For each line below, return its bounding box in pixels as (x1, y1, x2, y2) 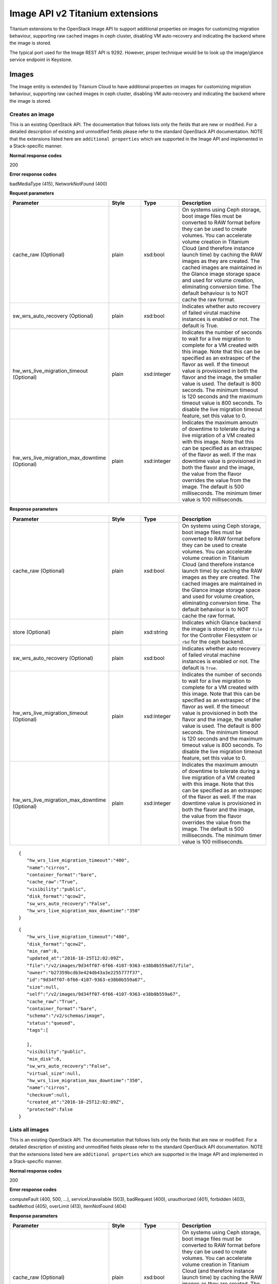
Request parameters (9, 190, 54, 196)
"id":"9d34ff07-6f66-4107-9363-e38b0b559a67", (26, 977, 146, 983)
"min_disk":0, (26, 1056, 62, 1062)
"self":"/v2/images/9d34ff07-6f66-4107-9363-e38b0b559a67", (26, 991, 181, 997)
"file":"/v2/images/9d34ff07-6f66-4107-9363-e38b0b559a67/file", (26, 962, 194, 968)
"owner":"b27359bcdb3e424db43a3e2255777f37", (26, 970, 143, 976)
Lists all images (9, 1126, 49, 1133)
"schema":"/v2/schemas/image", (26, 1013, 105, 1019)
